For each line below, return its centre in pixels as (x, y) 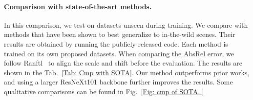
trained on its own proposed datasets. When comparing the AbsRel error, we (119, 53)
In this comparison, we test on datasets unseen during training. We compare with (126, 25)
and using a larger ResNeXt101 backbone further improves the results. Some (118, 82)
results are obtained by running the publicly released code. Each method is (116, 43)
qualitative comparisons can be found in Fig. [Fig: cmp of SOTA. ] (104, 91)
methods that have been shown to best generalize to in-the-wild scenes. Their (120, 34)
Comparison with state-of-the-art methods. (78, 6)
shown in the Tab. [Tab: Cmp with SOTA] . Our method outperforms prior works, (127, 72)
